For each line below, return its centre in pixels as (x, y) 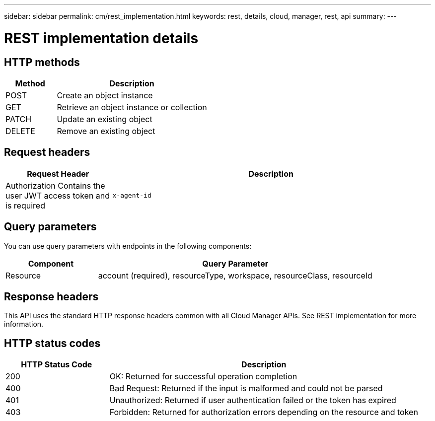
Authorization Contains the (55, 185)
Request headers (47, 152)
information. (24, 324)
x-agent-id (132, 196)
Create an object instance (105, 95)
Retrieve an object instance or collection (132, 107)
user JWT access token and (58, 195)
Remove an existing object (106, 131)
